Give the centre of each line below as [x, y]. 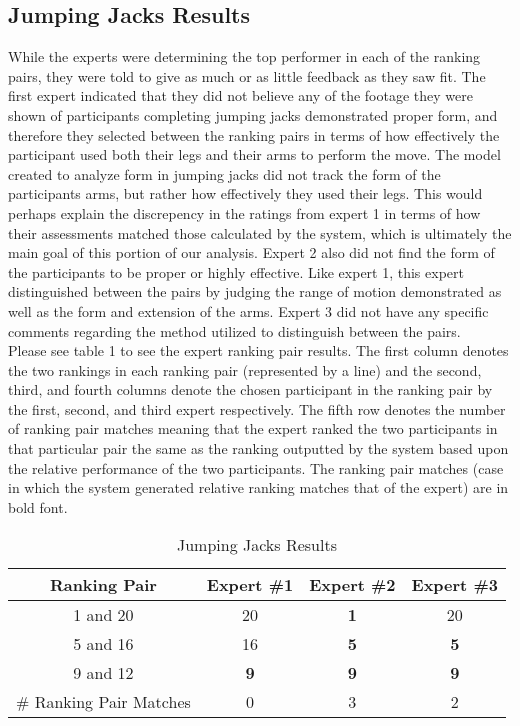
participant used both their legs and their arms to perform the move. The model [254, 154]
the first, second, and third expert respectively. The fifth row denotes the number [257, 408]
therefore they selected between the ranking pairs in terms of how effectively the [254, 134]
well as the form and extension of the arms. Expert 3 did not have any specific [248, 310]
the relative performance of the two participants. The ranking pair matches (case [256, 467]
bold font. [38, 506]
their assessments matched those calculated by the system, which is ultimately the [260, 232]
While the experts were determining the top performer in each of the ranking [244, 56]
